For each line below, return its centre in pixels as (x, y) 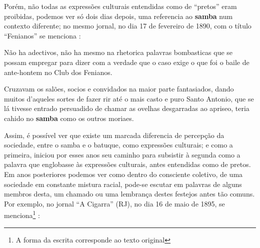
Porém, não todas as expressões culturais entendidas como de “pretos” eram (120, 6)
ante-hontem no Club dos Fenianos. (58, 72)
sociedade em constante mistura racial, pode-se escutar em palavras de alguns (123, 184)
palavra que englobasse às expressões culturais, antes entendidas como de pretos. (127, 164)
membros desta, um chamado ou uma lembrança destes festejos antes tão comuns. (129, 194)
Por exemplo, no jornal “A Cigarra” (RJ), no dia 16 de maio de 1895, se (114, 203)
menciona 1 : (22, 214)
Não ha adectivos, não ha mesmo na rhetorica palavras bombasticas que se (118, 52)
